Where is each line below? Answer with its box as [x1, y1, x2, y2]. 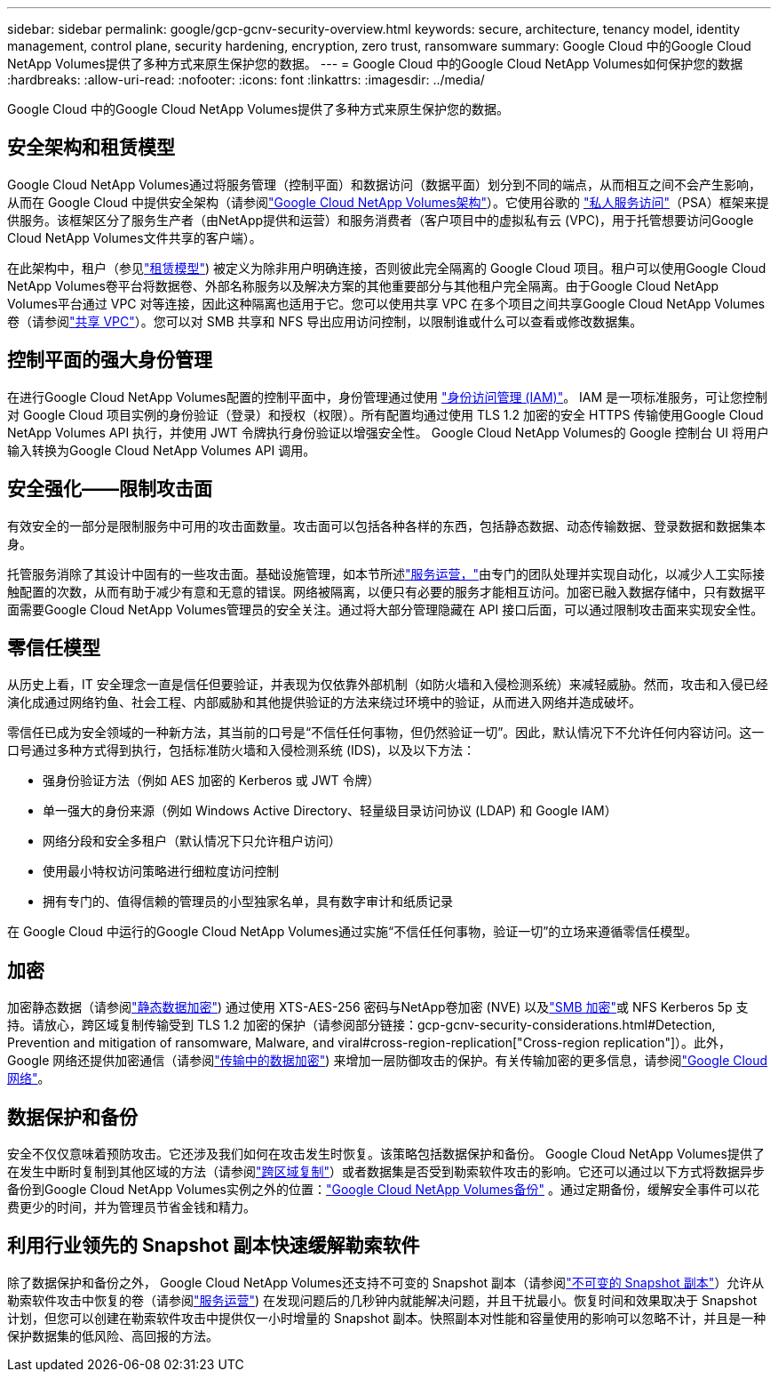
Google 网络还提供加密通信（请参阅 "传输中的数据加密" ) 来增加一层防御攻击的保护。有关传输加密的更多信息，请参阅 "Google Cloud [7, 1053, 768, 1069]
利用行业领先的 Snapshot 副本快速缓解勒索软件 [7, 1234, 420, 1257]
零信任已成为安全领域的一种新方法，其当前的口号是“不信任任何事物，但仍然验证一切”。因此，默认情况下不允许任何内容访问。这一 [7, 725, 765, 741]
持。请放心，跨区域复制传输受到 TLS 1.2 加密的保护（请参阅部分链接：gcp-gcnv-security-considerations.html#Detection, [7, 1017, 716, 1033]
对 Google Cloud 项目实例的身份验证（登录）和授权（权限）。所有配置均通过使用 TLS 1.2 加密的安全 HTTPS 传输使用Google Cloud [7, 406, 764, 422]
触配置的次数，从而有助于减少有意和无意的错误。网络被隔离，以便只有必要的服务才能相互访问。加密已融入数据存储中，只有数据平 [7, 583, 766, 599]
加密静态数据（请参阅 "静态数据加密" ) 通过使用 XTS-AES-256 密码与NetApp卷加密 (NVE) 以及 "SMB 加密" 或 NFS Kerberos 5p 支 [7, 999, 749, 1015]
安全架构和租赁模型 [7, 136, 175, 159]
